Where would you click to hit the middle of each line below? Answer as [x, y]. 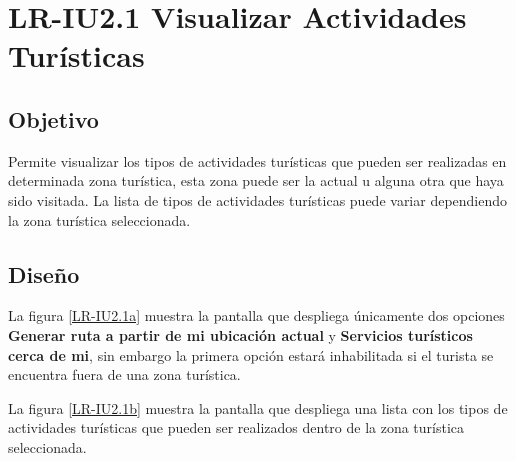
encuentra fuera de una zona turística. [124, 374]
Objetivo [53, 118]
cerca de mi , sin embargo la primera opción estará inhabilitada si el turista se [251, 354]
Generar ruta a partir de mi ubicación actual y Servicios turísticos [240, 334]
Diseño [44, 273]
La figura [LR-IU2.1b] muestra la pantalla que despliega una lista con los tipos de [258, 407]
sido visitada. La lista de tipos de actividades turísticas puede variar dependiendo [258, 199]
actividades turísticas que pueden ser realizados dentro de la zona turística [236, 427]
